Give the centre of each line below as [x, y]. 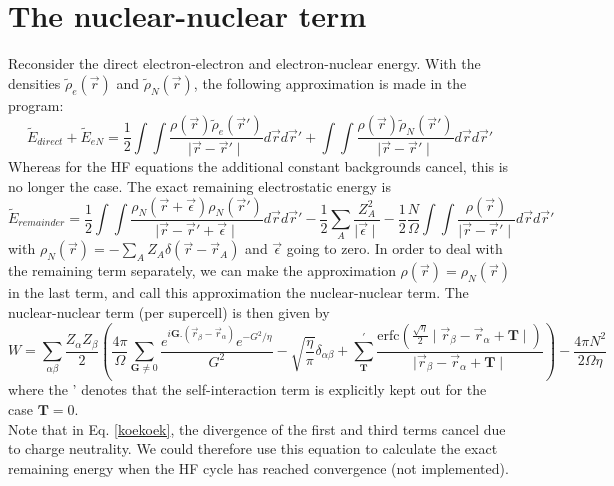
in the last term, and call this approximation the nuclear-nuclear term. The [238, 292]
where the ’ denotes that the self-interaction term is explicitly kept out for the [247, 389]
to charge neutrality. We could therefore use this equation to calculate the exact [253, 448]
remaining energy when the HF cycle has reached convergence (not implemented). [258, 467]
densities [34, 82]
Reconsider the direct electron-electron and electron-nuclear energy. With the [244, 63]
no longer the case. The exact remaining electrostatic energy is [199, 186]
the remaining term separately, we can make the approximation [202, 270]
